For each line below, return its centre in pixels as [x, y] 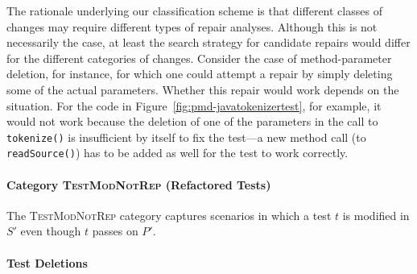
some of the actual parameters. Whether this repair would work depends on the [203, 89]
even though [51, 231]
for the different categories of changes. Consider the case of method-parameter [199, 58]
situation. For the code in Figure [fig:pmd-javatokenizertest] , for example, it [194, 105]
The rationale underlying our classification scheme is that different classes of [194, 10]
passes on [115, 231]
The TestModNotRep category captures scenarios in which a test [169, 215]
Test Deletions [47, 262]
